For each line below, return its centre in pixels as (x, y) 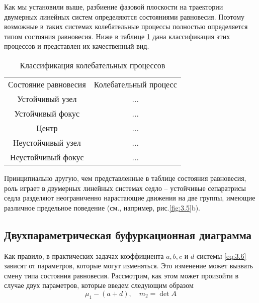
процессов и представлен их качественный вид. (77, 46)
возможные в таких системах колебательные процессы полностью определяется (126, 26)
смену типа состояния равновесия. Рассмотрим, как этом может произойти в (121, 275)
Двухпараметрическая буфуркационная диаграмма (128, 234)
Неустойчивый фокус (47, 157)
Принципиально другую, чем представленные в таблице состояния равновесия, (125, 178)
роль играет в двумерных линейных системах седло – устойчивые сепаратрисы (125, 188)
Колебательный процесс (135, 84)
